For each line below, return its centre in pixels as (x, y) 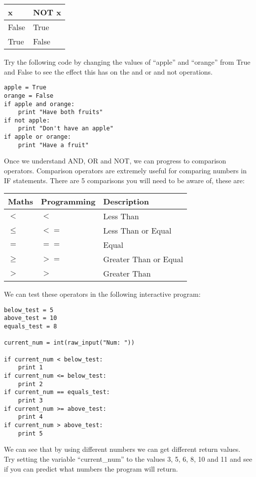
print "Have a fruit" (53, 145)
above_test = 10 (31, 318)
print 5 (30, 433)
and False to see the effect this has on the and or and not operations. (108, 71)
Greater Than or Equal (143, 259)
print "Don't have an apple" (66, 129)
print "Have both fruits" (60, 112)
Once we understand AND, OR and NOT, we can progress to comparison (115, 161)
